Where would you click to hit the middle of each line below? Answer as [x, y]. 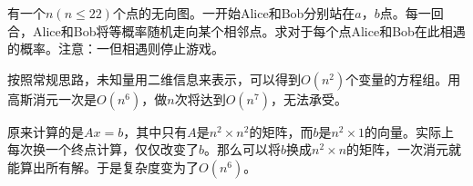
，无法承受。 [308, 98]
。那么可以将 [243, 149]
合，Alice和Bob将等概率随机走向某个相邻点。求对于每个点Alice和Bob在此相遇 [236, 30]
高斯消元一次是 [52, 98]
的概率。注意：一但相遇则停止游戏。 [116, 49]
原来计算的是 [46, 131]
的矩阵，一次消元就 [404, 149]
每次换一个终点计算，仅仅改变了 [103, 149]
